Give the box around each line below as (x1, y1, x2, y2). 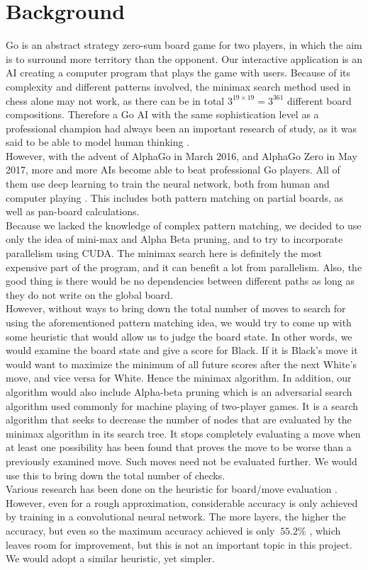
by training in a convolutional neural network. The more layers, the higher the (6, 509, 346, 524)
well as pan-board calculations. (6, 204, 140, 219)
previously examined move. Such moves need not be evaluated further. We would (6, 453, 357, 468)
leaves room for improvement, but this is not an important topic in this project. (6, 537, 352, 552)
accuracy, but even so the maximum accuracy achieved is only (6, 523, 275, 537)
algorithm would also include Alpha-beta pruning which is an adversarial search (6, 384, 352, 399)
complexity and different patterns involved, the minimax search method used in (6, 79, 351, 93)
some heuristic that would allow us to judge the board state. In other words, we (6, 329, 352, 343)
